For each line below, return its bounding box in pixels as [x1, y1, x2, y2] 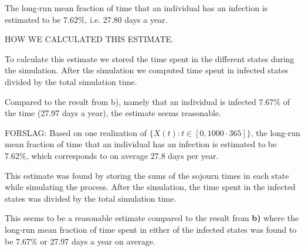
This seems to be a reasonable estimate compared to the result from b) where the [5, 212, 299, 224]
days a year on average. [72, 235, 155, 247]
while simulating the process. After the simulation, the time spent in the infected [5, 181, 296, 193]
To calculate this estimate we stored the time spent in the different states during [5, 52, 294, 65]
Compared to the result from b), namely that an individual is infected [5, 95, 256, 107]
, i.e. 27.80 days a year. [84, 13, 168, 25]
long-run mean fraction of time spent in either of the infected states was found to [5, 223, 297, 235]
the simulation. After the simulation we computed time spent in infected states [5, 64, 289, 76]
